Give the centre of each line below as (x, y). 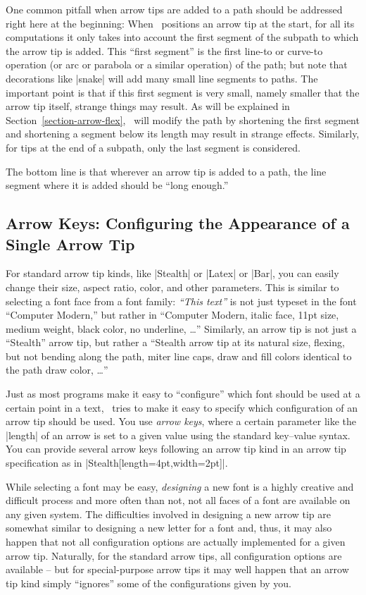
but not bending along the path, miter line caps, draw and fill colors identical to (179, 356)
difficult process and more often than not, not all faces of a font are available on (178, 500)
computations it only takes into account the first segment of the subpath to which (182, 37)
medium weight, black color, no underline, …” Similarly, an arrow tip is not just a (181, 328)
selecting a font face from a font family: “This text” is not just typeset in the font (181, 301)
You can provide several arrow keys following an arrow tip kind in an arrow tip (176, 449)
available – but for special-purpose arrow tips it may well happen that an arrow (177, 569)
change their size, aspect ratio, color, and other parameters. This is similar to (172, 287)
